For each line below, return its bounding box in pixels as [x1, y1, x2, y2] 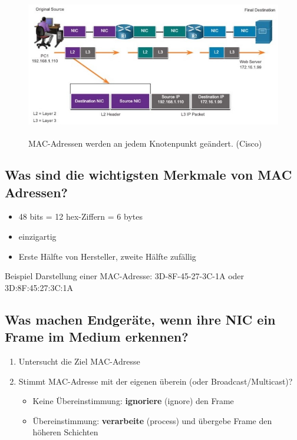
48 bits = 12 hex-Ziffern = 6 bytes [18, 210, 143, 223]
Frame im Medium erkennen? [5, 327, 189, 346]
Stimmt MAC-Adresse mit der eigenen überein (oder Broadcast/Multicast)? [18, 375, 293, 387]
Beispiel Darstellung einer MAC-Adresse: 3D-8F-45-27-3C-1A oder [5, 270, 245, 282]
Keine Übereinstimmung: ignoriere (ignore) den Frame [32, 395, 234, 407]
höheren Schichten [32, 426, 98, 438]
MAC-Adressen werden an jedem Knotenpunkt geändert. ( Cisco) [28, 137, 262, 149]
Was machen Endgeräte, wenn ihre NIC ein [5, 310, 276, 328]
